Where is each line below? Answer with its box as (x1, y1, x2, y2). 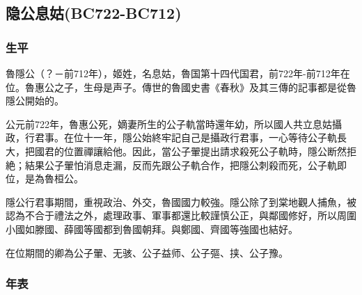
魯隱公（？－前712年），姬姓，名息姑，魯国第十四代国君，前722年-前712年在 (6, 66, 350, 80)
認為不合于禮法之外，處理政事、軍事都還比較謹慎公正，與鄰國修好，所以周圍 (6, 208, 356, 223)
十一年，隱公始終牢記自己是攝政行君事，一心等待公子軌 (83, 130, 337, 145)
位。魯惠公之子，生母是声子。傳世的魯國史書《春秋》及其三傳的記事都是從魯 (6, 79, 356, 94)
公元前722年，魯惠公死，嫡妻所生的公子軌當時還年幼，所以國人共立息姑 (6, 116, 332, 131)
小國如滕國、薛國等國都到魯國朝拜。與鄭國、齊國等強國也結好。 (6, 221, 298, 236)
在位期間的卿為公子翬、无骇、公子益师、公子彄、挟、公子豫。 (6, 245, 288, 260)
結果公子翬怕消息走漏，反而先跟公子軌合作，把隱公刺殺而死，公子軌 (24, 157, 337, 172)
